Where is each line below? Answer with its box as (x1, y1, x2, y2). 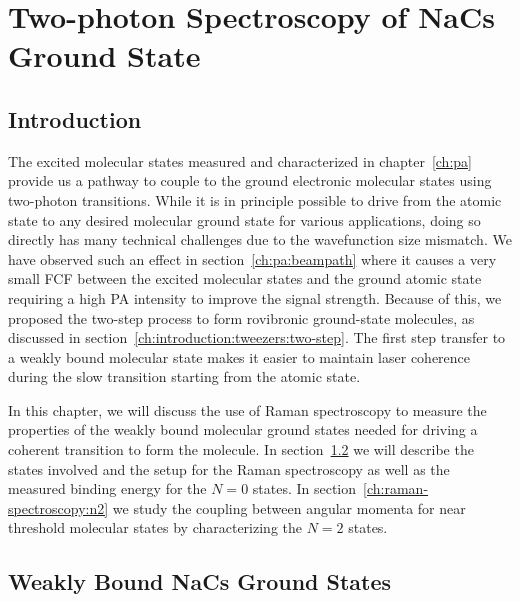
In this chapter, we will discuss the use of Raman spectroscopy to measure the (8, 399, 487, 420)
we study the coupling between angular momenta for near (112, 497, 466, 518)
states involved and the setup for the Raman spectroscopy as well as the (8, 458, 450, 479)
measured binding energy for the (8, 478, 207, 499)
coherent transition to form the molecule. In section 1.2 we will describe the (8, 439, 474, 460)
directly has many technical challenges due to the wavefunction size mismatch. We (8, 229, 512, 250)
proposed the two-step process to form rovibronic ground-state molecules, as (8, 307, 475, 328)
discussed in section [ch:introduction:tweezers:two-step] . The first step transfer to (8, 327, 506, 348)
